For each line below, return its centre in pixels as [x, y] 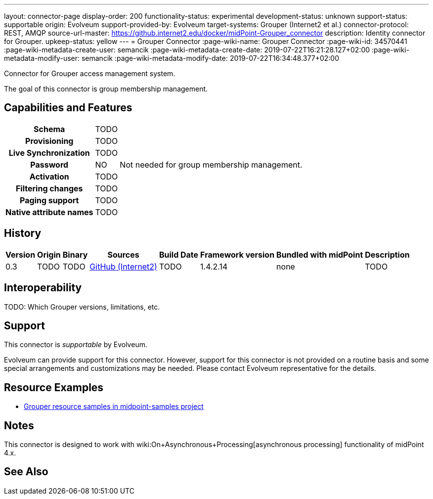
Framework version [238, 254]
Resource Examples [54, 387]
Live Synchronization [49, 153]
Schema [49, 129]
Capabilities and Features [68, 108]
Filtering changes [49, 188]
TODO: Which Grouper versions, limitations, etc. [82, 307]
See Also [26, 472]
